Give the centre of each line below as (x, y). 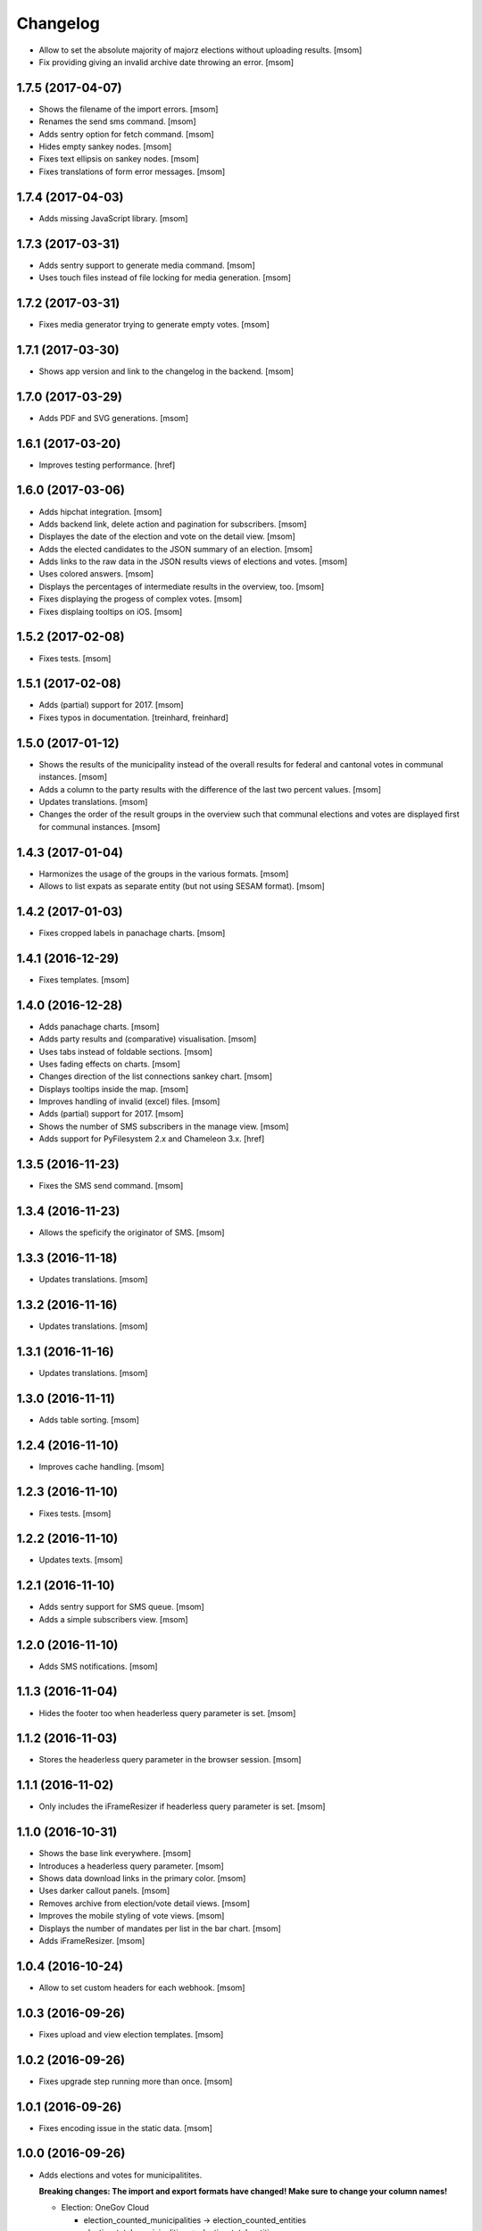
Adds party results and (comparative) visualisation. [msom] (148, 1039)
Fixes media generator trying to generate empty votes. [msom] (154, 324)
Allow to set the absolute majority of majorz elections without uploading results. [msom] (200, 50)
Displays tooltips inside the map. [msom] (114, 1089)
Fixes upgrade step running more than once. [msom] (136, 2081)
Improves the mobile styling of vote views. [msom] (132, 1916)
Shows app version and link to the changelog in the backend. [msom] (166, 371)
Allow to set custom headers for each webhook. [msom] (142, 1987)
